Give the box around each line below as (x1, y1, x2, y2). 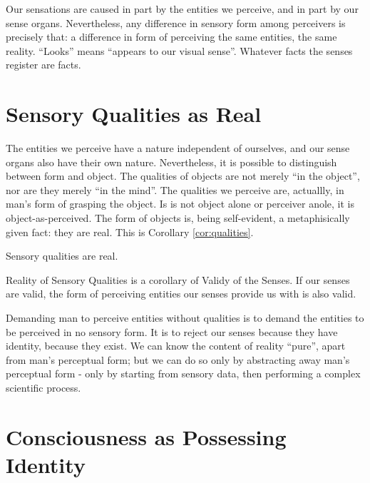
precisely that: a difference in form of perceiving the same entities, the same (6, 29, 337, 44)
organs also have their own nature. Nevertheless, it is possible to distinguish (6, 154, 337, 169)
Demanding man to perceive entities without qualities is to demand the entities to (6, 310, 364, 325)
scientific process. (6, 380, 81, 395)
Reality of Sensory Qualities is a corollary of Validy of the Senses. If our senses (6, 272, 350, 287)
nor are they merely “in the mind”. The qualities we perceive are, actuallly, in (6, 182, 344, 197)
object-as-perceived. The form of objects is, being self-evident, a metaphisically (6, 210, 350, 225)
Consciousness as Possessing (6, 422, 287, 451)
